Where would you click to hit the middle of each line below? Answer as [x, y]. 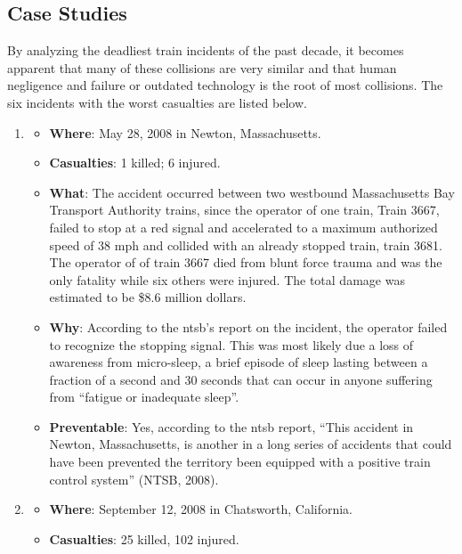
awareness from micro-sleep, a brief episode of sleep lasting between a [239, 362]
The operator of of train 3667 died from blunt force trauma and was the [246, 262]
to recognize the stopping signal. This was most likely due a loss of [231, 344]
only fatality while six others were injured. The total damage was [227, 279]
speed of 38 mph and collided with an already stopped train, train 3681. [246, 244]
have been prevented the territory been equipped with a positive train [240, 462]
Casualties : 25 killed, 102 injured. [144, 538]
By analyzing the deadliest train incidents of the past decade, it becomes [206, 50]
